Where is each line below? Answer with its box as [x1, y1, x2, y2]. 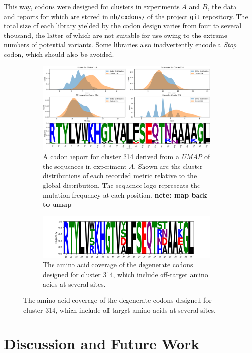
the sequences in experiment [43, 161, 127, 171]
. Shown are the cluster [134, 161, 203, 171]
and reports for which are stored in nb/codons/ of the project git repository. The [4, 11, 248, 21]
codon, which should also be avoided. [4, 49, 114, 59]
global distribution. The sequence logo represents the [43, 180, 200, 190]
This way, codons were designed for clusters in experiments [4, 1, 180, 11]
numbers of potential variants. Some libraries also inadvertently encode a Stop [4, 39, 237, 50]
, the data [207, 1, 237, 11]
